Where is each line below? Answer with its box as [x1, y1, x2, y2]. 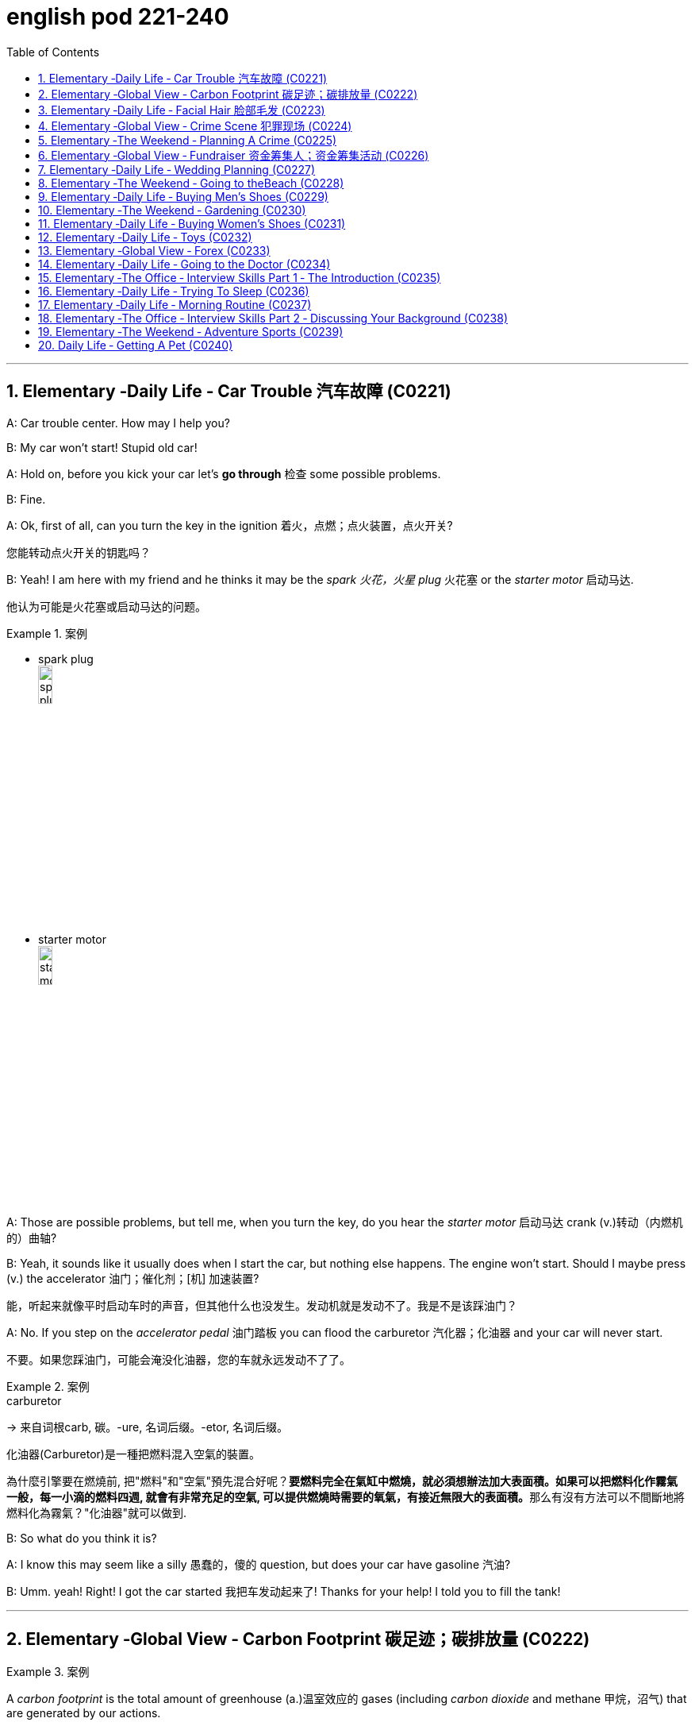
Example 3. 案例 [6, 1665, 90, 1679]
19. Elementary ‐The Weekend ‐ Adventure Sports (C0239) [38, 324, 344, 338]
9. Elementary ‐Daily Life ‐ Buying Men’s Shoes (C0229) [38, 189, 328, 203]
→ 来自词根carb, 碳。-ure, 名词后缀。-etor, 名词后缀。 [6, 1420, 289, 1434]
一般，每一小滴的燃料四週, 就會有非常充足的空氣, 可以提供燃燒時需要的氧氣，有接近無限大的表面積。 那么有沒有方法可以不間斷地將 [6, 1490, 685, 1504]
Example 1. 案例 [6, 626, 87, 640]
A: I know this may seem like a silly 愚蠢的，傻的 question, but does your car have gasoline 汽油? [6, 1558, 511, 1572]
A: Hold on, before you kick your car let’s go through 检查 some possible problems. [6, 466, 441, 481]
